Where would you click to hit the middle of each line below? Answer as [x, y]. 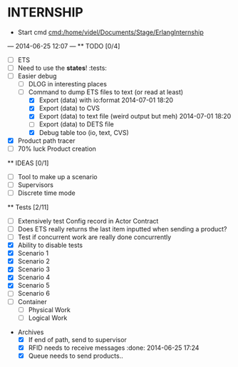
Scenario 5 [33, 286]
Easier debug [37, 76]
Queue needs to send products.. [76, 356]
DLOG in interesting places [67, 84]
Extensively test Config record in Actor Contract [88, 221]
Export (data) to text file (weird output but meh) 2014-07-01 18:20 [135, 116]
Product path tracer [47, 141]
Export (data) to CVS [69, 109]
